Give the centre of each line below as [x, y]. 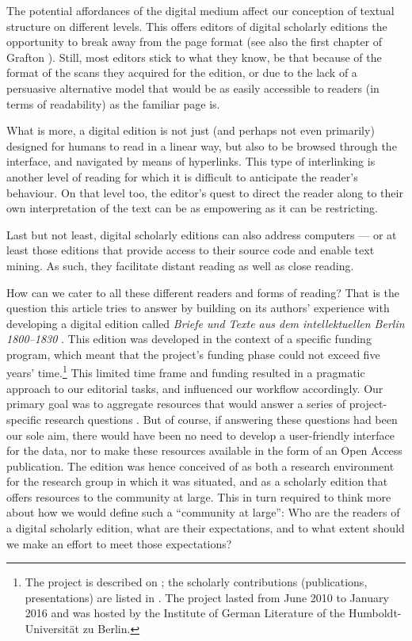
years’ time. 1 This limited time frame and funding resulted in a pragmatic [186, 372]
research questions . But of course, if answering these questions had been [221, 419]
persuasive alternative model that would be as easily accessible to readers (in [193, 88]
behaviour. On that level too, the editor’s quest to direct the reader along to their [205, 192]
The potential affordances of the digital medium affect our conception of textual [200, 10]
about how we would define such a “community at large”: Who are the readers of [203, 512]
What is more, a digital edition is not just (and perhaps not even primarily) [191, 130]
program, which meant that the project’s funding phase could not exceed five [193, 354]
